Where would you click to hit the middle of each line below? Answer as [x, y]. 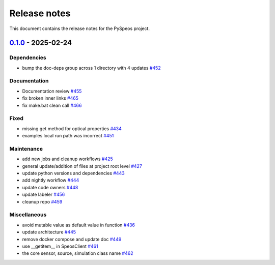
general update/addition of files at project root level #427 [82, 166]
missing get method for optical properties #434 [72, 128]
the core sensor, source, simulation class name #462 [78, 253]
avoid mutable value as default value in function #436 [78, 225]
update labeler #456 [44, 195]
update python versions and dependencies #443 [73, 173]
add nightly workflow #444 [51, 180]
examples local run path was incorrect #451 [68, 136]
